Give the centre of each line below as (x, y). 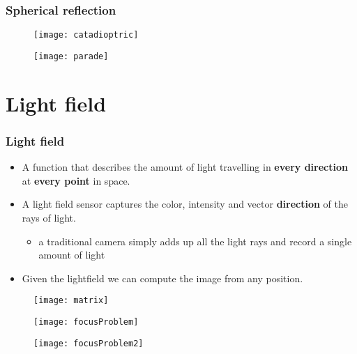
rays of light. (49, 217)
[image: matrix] (71, 301)
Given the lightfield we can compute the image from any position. (162, 278)
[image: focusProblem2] (89, 343)
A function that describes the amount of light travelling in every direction (185, 167)
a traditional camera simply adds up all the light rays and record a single (195, 241)
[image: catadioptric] (86, 35)
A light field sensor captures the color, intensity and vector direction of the (185, 204)
